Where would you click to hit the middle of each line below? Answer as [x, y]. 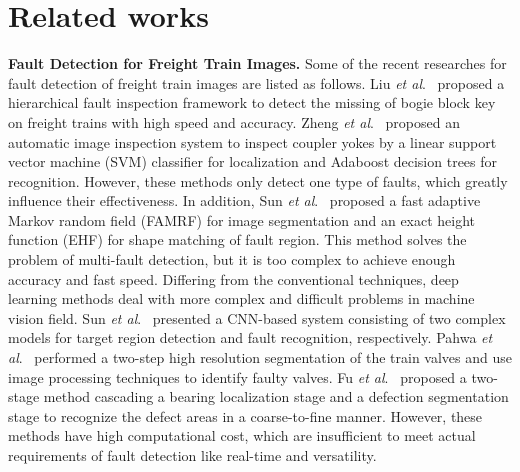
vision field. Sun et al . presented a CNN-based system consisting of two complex [257, 317]
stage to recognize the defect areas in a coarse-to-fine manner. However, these [245, 415]
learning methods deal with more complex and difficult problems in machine [241, 298]
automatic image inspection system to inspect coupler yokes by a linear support [252, 141]
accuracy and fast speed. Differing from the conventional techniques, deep [233, 278]
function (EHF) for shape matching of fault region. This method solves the [237, 239]
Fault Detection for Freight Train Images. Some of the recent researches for [257, 63]
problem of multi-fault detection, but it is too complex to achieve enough [232, 259]
